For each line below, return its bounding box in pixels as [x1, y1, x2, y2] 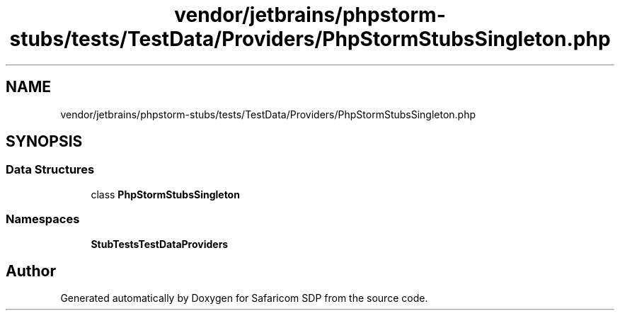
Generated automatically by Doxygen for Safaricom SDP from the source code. [60, 292, 428, 305]
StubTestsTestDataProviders [91, 237, 229, 250]
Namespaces [6, 212, 80, 227]
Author [6, 261, 56, 280]
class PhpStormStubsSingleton [91, 188, 240, 201]
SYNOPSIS [6, 132, 83, 151]
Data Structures [6, 162, 95, 177]
